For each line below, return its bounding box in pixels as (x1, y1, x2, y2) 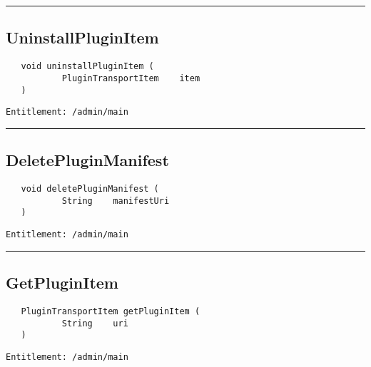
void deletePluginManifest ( (21, 184, 159, 195)
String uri (61, 318, 128, 329)
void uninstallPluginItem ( (21, 61, 154, 72)
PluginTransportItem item (61, 73, 200, 83)
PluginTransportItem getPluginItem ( (21, 306, 200, 316)
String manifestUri (61, 195, 170, 206)
